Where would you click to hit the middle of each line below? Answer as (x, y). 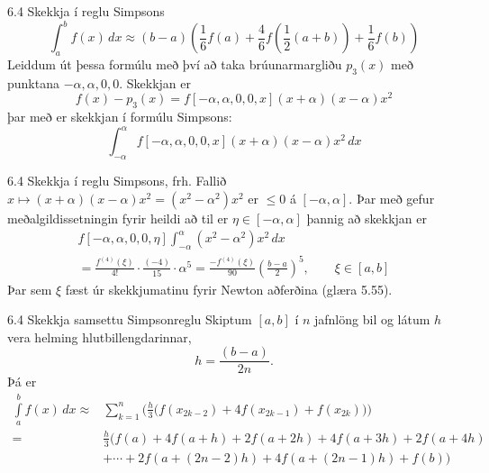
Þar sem (30, 289)
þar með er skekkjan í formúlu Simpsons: (120, 117)
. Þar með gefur (392, 198)
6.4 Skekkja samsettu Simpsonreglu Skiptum (130, 319)
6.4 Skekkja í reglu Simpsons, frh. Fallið (117, 181)
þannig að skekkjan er (367, 218)
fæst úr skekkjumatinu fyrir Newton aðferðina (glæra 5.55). (229, 289)
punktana (33, 82)
